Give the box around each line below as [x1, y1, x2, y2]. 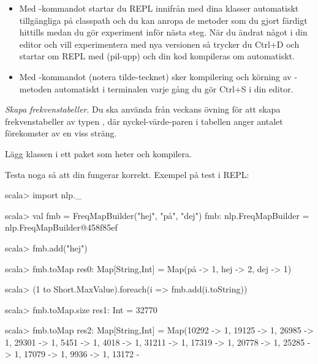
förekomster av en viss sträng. [5, 127, 117, 139]
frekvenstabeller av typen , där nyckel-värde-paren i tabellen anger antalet [5, 114, 283, 127]
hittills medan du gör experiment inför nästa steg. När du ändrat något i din [19, 26, 308, 39]
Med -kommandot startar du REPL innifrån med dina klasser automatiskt [19, 2, 299, 14]
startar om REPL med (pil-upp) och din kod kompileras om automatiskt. [19, 50, 295, 62]
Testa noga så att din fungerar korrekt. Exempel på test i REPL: [5, 168, 249, 180]
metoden [19, 82, 52, 95]
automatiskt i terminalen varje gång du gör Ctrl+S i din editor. [54, 82, 293, 95]
